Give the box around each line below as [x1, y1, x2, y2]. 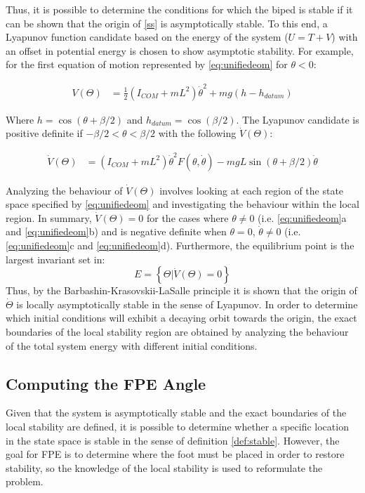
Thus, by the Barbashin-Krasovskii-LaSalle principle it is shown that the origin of [6, 283, 357, 298]
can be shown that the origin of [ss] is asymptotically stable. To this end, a [6, 15, 328, 30]
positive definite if [6, 126, 83, 140]
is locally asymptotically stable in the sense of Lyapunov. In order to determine [16, 296, 358, 311]
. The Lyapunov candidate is [236, 112, 359, 126]
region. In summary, [6, 210, 92, 225]
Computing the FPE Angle [6, 372, 206, 394]
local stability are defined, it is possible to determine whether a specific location [6, 419, 349, 433]
